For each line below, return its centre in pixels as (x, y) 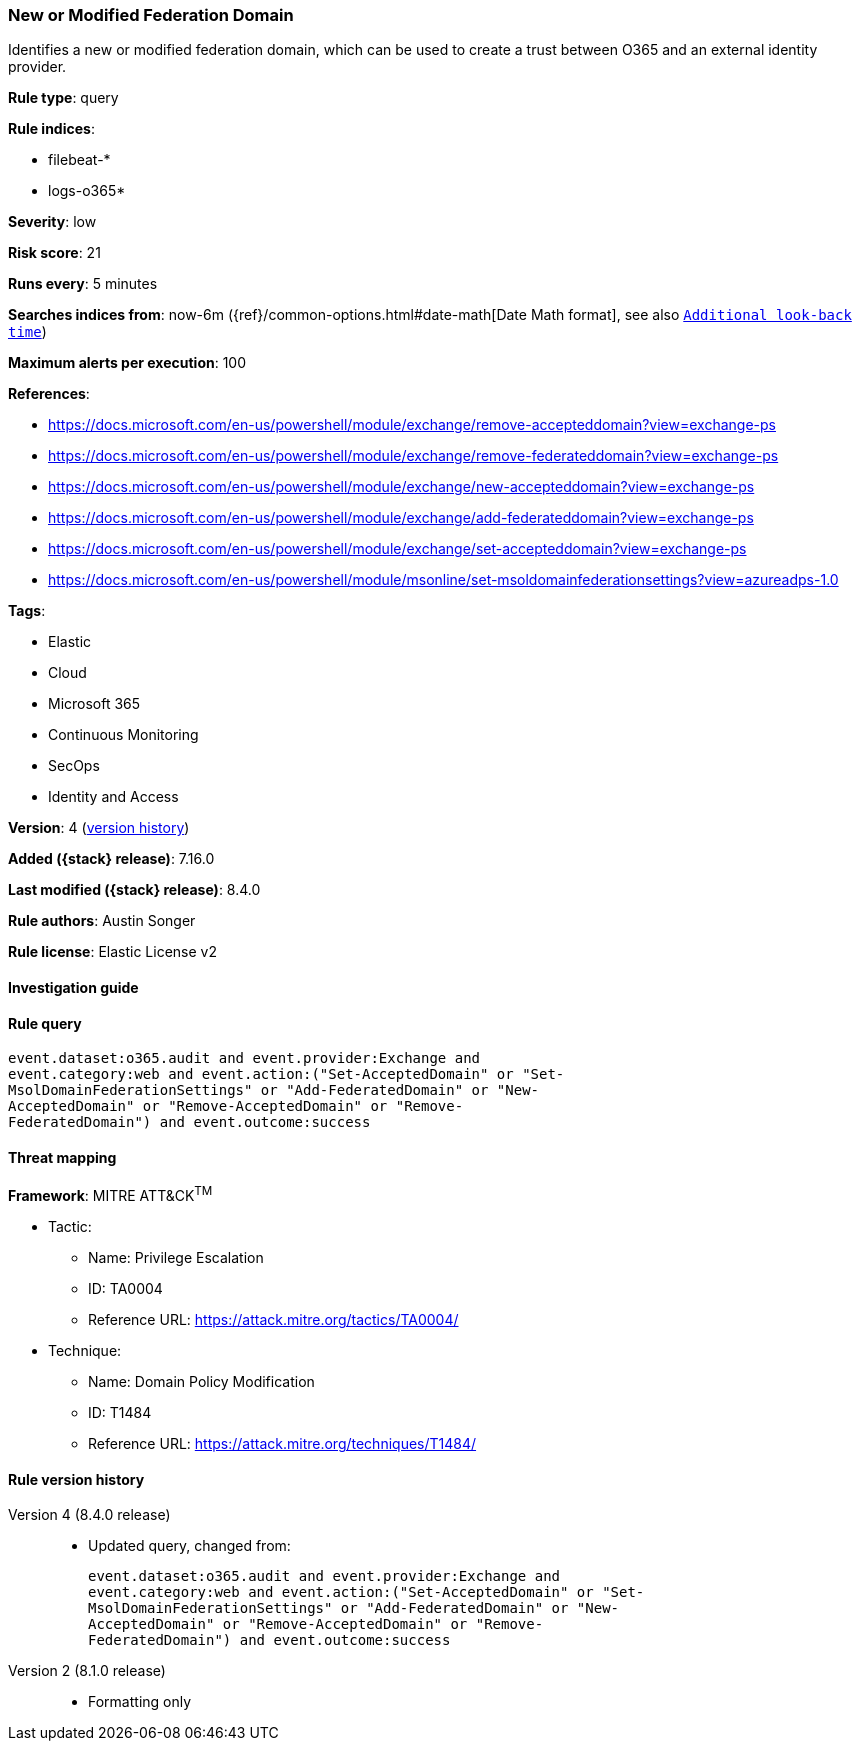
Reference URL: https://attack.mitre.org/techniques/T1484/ (282, 1444)
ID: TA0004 (125, 1289)
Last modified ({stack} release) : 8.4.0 (134, 890)
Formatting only (140, 1702)
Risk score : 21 (54, 253)
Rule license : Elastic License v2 (112, 952)
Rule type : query (63, 98)
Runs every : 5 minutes (83, 284)
